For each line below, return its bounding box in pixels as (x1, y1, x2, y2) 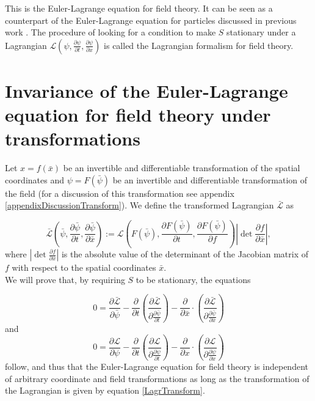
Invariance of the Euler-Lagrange (5, 78, 288, 103)
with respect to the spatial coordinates (12, 261, 156, 273)
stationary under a (226, 26, 296, 39)
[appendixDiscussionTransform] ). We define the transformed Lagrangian (5, 199, 274, 212)
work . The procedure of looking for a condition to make (5, 26, 216, 39)
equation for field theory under (5, 102, 271, 127)
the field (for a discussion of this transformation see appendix (5, 186, 234, 199)
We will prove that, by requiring (5, 273, 125, 285)
